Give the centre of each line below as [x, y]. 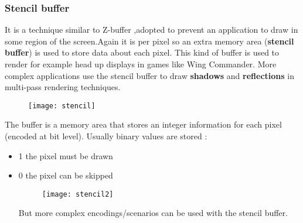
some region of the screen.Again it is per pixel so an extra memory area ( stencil [149, 41]
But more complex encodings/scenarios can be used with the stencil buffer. [153, 213]
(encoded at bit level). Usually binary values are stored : [106, 136]
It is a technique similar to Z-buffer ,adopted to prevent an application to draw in [151, 30]
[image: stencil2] [78, 194]
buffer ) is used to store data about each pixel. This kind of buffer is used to [142, 52]
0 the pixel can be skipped [66, 175]
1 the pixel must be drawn [66, 155]
